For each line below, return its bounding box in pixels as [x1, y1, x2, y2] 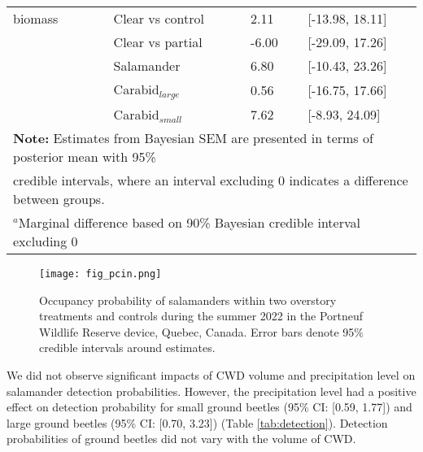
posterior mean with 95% [13, 146, 156, 166]
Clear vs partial [113, 33, 203, 51]
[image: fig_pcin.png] [39, 267, 162, 280]
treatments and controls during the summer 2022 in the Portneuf [39, 307, 364, 324]
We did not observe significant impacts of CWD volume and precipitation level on [7, 366, 416, 383]
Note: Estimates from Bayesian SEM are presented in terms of [13, 128, 373, 147]
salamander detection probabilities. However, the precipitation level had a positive [7, 382, 416, 399]
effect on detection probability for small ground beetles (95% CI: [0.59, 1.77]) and [7, 398, 412, 415]
